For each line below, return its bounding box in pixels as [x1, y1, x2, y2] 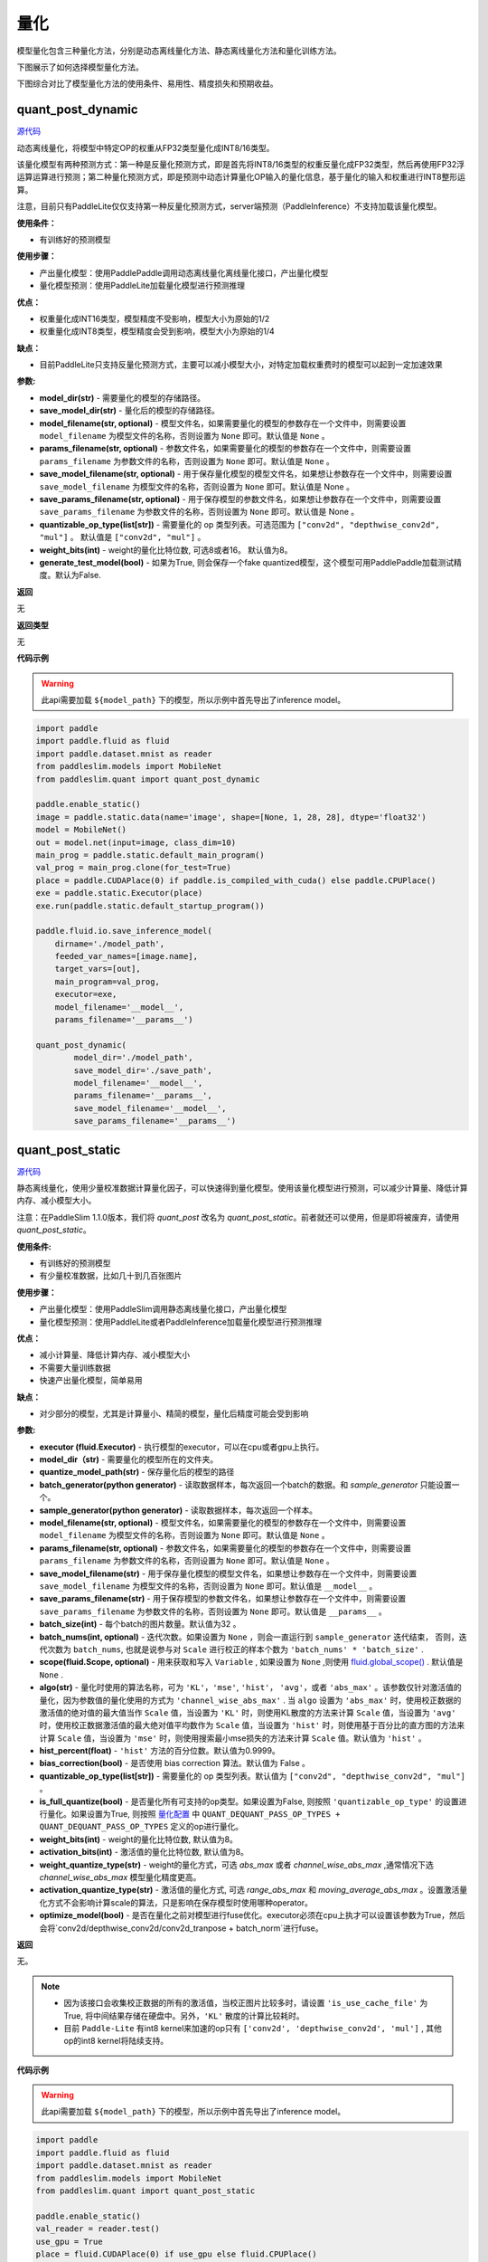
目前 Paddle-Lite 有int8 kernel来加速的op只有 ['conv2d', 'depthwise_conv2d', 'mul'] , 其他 [63, 2022, 442, 2033]
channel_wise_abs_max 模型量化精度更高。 [39, 1871, 202, 1882]
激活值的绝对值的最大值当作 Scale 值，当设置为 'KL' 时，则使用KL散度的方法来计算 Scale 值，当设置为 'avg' [39, 1706, 456, 1718]
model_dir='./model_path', [73, 1052, 193, 1063]
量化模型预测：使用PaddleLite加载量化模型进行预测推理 [39, 280, 246, 291]
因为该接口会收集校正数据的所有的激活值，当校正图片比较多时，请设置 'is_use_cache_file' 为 [63, 1998, 428, 2009]
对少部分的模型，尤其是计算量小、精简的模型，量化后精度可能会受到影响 [39, 1408, 309, 1419]
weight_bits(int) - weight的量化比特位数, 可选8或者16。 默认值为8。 [39, 544, 293, 556]
